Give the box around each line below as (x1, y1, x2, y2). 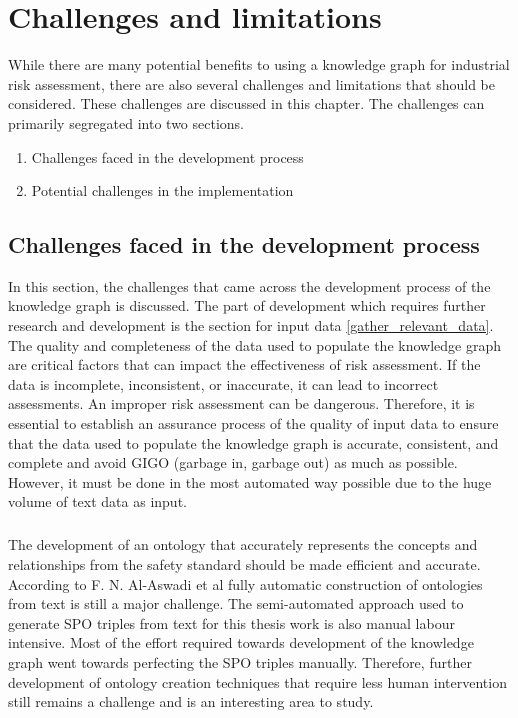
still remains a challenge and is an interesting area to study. (8, 691, 374, 712)
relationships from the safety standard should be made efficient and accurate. (8, 553, 481, 574)
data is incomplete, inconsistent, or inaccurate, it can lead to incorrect (8, 373, 439, 394)
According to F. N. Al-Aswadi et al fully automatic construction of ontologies (8, 573, 483, 594)
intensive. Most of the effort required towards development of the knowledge (8, 632, 474, 653)
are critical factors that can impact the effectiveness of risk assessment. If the (8, 354, 481, 375)
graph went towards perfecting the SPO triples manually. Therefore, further (8, 651, 472, 672)
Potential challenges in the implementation (31, 180, 294, 201)
